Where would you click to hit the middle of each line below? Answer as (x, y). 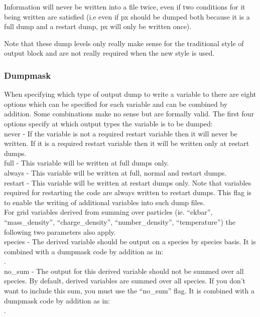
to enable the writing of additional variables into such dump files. (105, 202)
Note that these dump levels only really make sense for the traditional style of (124, 43)
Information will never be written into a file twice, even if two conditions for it (125, 7)
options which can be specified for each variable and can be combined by (116, 104)
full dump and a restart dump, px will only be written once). (98, 26)
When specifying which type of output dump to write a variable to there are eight (130, 94)
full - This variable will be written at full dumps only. (87, 163)
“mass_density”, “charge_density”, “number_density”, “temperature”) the (120, 221)
